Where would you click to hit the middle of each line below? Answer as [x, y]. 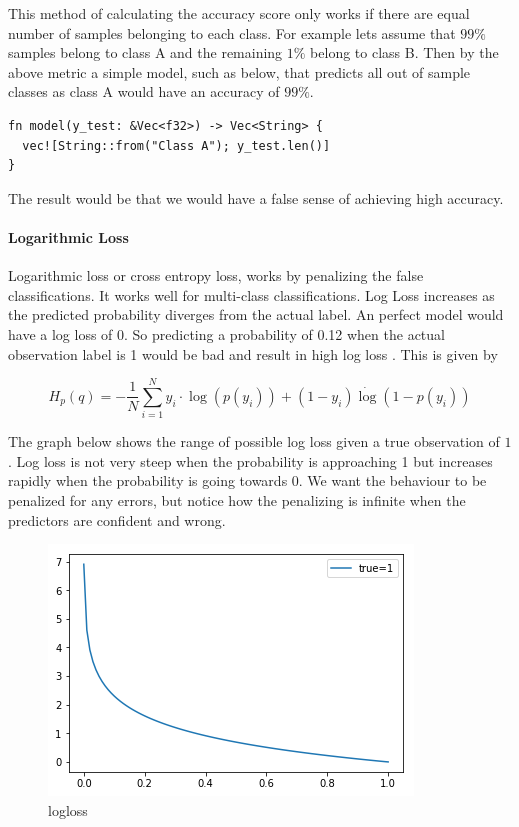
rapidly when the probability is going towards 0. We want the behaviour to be [247, 480]
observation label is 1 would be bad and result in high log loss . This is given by [253, 353]
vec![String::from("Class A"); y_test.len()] [176, 145]
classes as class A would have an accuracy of [144, 91]
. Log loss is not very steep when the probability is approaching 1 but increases [250, 460]
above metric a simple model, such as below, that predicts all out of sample [239, 71]
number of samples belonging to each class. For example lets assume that [232, 32]
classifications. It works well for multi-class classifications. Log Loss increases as [251, 294]
